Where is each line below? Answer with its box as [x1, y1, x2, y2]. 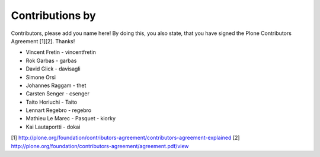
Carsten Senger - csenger [25, 90, 90, 97]
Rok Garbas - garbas [25, 57, 77, 64]
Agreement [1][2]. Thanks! [11, 37, 75, 44]
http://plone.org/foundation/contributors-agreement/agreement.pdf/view [11, 142, 189, 149]
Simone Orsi [25, 73, 56, 81]
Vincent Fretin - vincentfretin [25, 49, 96, 56]
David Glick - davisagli [25, 65, 81, 72]
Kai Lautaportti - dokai [25, 123, 81, 130]
